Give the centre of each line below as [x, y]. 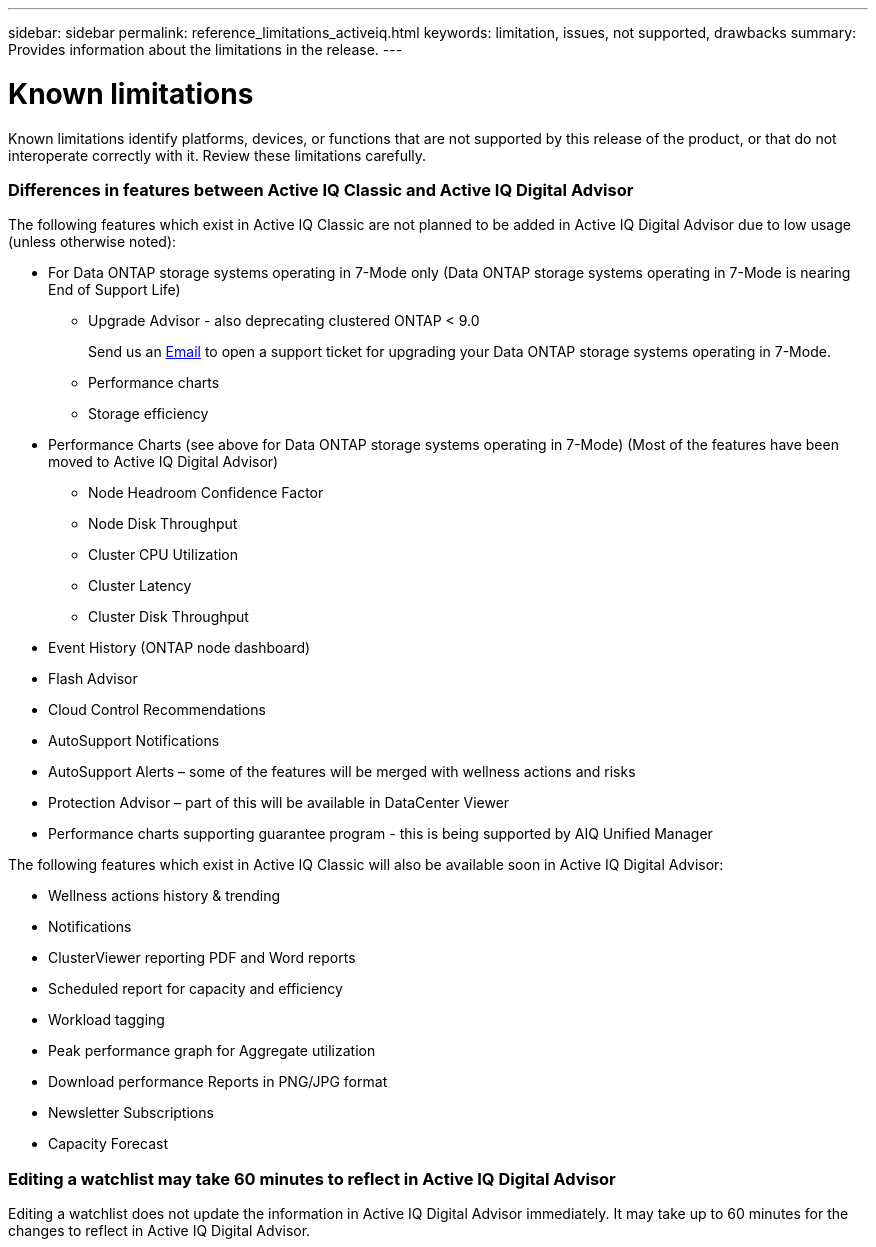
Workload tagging [106, 1020]
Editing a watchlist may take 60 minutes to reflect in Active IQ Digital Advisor [312, 1178]
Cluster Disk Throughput [168, 617]
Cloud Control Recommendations [157, 710]
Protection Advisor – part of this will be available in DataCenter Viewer [279, 803]
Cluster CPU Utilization [163, 555]
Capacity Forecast [108, 1144]
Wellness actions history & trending [164, 896]
